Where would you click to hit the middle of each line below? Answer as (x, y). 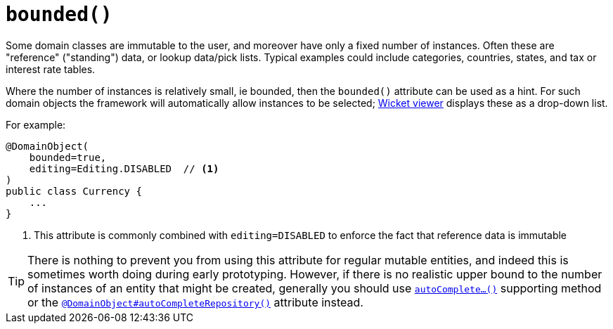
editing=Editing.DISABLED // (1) (124, 168)
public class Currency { (74, 191)
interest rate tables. (51, 69)
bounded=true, (68, 157)
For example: (36, 124)
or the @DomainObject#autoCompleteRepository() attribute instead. (195, 302)
